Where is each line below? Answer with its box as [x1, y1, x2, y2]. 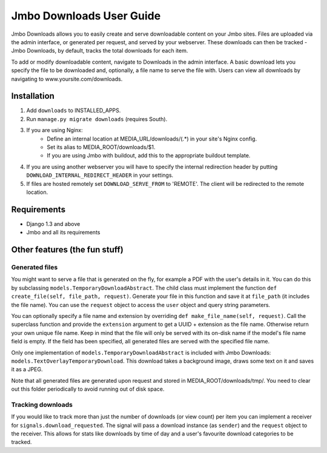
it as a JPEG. [11, 366, 43, 373]
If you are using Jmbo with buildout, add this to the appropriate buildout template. [47, 152, 251, 159]
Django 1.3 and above [26, 220, 81, 227]
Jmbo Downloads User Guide [11, 9, 161, 22]
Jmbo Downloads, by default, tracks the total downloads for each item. [11, 47, 188, 55]
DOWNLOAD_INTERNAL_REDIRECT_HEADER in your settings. [26, 171, 174, 179]
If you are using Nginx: [26, 127, 83, 134]
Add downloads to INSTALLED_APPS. [26, 107, 121, 114]
